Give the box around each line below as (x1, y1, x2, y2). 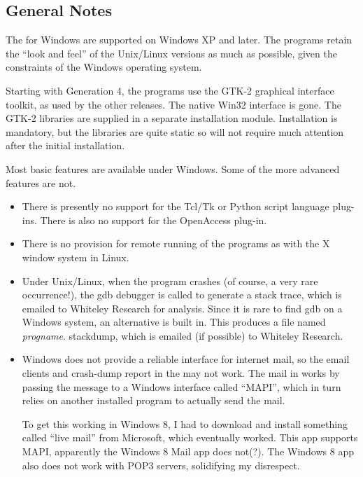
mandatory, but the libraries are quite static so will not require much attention (6, 124, 344, 139)
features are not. (6, 175, 76, 190)
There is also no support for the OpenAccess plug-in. (40, 212, 267, 227)
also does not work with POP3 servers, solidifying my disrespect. (22, 457, 300, 472)
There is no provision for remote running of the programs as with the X (22, 236, 330, 251)
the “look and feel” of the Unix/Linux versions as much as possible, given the (6, 46, 337, 60)
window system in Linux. (22, 249, 129, 264)
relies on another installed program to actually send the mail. (22, 393, 285, 408)
